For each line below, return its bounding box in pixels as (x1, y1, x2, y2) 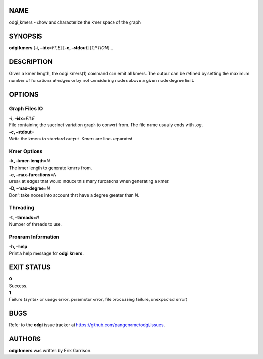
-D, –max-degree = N (9, 185, 50, 191)
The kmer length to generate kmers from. (9, 165, 92, 171)
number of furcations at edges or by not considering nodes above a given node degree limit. (9, 77, 195, 83)
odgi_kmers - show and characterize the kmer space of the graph (9, 20, 141, 25)
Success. (9, 283, 28, 289)
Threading (9, 204, 35, 211)
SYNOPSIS (9, 32, 42, 40)
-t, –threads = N (9, 215, 39, 220)
